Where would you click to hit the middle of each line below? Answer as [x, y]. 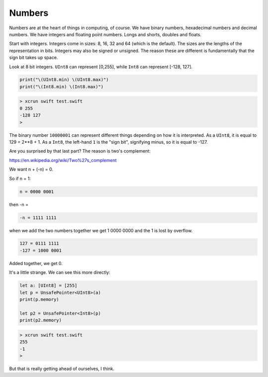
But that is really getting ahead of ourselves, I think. [62, 369]
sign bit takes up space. [33, 57]
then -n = [19, 204]
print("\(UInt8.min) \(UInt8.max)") [64, 80]
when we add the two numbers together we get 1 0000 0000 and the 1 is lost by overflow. [101, 230]
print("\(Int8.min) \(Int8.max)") [62, 86]
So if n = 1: [20, 178]
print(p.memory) [39, 299]
